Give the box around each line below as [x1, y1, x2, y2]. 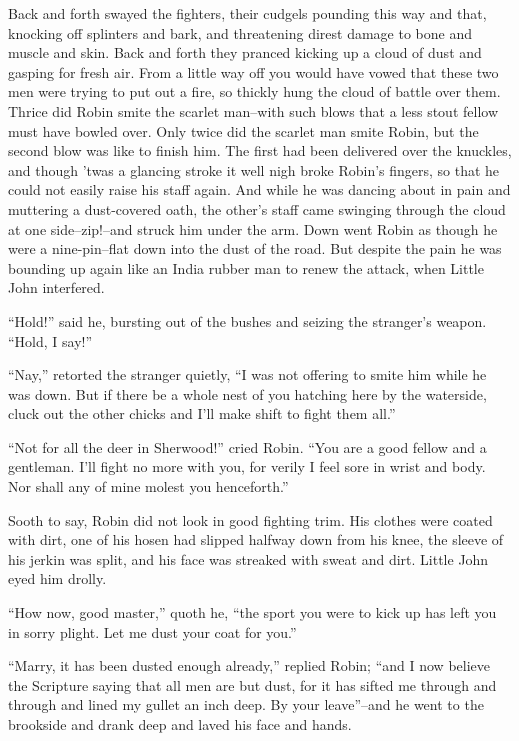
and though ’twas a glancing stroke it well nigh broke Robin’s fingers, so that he [8, 159, 500, 180]
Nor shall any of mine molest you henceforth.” [8, 476, 289, 497]
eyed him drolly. [8, 568, 107, 589]
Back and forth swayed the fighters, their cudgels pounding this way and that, [8, 3, 487, 23]
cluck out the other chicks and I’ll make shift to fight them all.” [8, 403, 396, 424]
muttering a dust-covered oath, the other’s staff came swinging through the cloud [8, 198, 506, 219]
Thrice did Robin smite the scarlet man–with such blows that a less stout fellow [8, 100, 498, 121]
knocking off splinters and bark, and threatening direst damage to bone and [8, 22, 472, 43]
